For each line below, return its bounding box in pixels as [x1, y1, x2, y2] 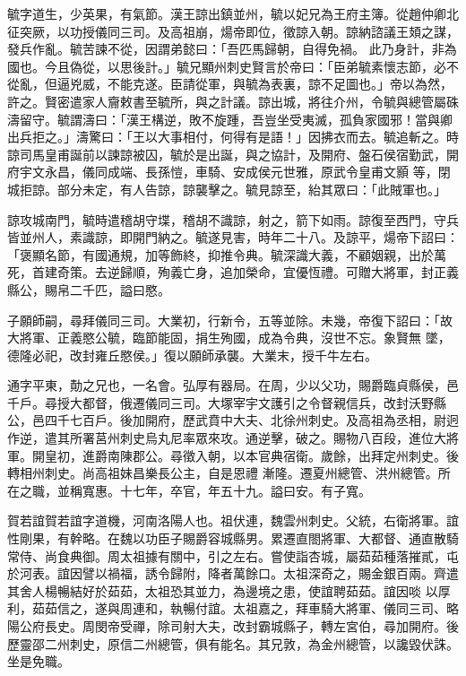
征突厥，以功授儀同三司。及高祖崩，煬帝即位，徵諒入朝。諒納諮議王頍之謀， [7, 22, 459, 40]
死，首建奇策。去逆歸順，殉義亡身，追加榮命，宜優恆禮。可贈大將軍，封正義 [7, 263, 459, 282]
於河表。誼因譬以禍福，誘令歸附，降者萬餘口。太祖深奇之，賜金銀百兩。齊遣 [7, 564, 459, 583]
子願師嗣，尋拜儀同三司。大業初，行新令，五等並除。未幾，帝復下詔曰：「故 [7, 310, 453, 329]
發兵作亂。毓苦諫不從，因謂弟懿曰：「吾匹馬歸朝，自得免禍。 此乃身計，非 [7, 39, 444, 58]
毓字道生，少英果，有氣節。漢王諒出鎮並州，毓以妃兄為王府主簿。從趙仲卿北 [7, 4, 459, 22]
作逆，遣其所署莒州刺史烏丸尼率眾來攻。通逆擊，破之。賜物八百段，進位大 [7, 429, 446, 447]
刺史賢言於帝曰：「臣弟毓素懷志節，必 [226, 56, 446, 75]
